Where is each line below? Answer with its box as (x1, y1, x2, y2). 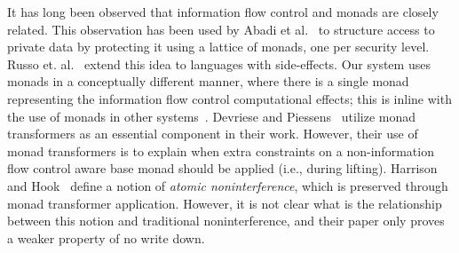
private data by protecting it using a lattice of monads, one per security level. (7, 37, 430, 56)
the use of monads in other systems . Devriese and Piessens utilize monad (7, 107, 416, 125)
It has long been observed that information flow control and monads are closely (7, 3, 439, 20)
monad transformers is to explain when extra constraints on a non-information (7, 141, 434, 160)
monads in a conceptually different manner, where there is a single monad (7, 72, 409, 91)
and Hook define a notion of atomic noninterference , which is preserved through (7, 176, 448, 194)
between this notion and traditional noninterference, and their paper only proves (7, 211, 445, 230)
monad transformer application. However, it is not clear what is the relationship (7, 194, 442, 212)
